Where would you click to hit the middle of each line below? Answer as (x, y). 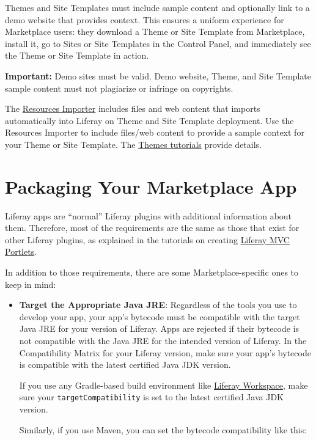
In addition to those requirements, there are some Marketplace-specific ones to (152, 272)
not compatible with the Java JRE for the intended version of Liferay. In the (163, 340)
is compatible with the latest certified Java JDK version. (125, 365)
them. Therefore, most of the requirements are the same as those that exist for (152, 228)
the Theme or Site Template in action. (77, 55)
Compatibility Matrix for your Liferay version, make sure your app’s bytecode (165, 352)
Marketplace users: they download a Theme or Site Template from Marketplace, (155, 31)
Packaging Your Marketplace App (151, 186)
